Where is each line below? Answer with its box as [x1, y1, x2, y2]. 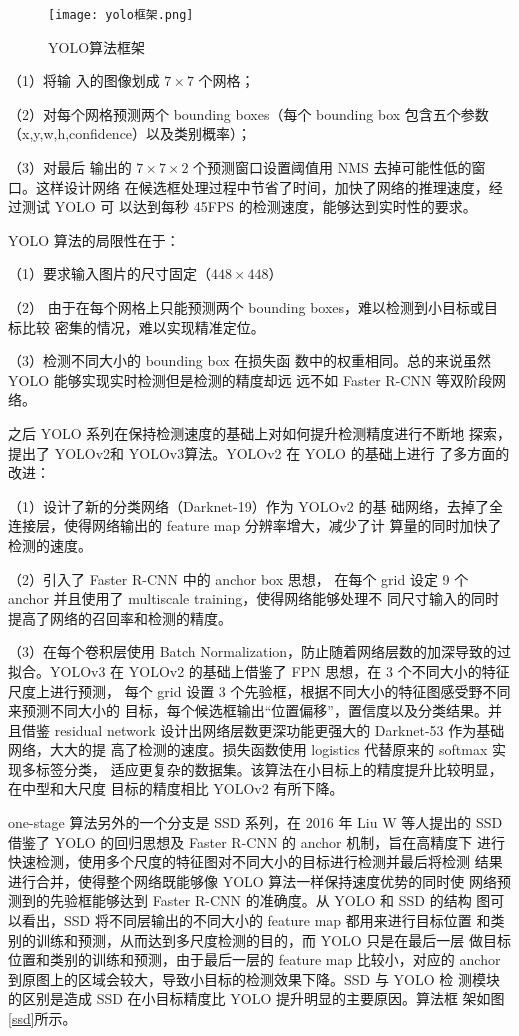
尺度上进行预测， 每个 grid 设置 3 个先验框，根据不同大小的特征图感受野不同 [8, 680, 511, 701]
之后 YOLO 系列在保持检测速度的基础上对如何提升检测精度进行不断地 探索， [8, 422, 512, 443]
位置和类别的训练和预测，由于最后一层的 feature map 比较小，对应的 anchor [8, 949, 501, 970]
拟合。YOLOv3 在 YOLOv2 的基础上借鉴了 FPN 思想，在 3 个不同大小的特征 [8, 660, 510, 681]
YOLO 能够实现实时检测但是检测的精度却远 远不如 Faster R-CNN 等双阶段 [8, 369, 493, 390]
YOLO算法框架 [48, 36, 146, 57]
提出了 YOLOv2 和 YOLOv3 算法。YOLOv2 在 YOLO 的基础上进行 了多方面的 [8, 442, 510, 463]
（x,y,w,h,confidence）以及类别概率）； [8, 123, 252, 144]
